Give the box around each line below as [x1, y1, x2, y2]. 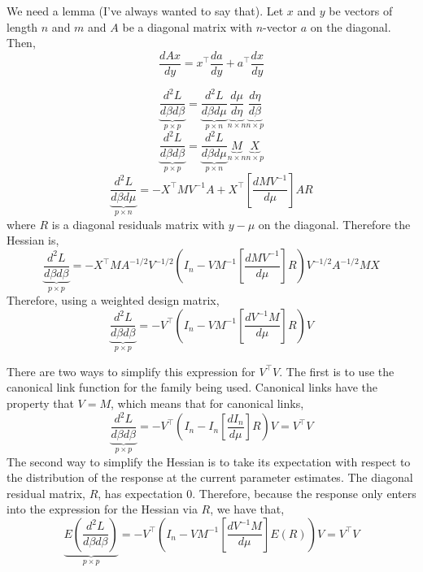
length [7, 18, 38, 35]
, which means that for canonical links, [111, 394, 304, 411]
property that [7, 394, 74, 411]
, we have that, [210, 500, 285, 518]
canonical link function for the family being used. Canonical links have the [7, 379, 378, 396]
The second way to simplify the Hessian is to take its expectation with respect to [7, 453, 411, 470]
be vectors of [329, 2, 393, 19]
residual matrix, [7, 484, 86, 501]
